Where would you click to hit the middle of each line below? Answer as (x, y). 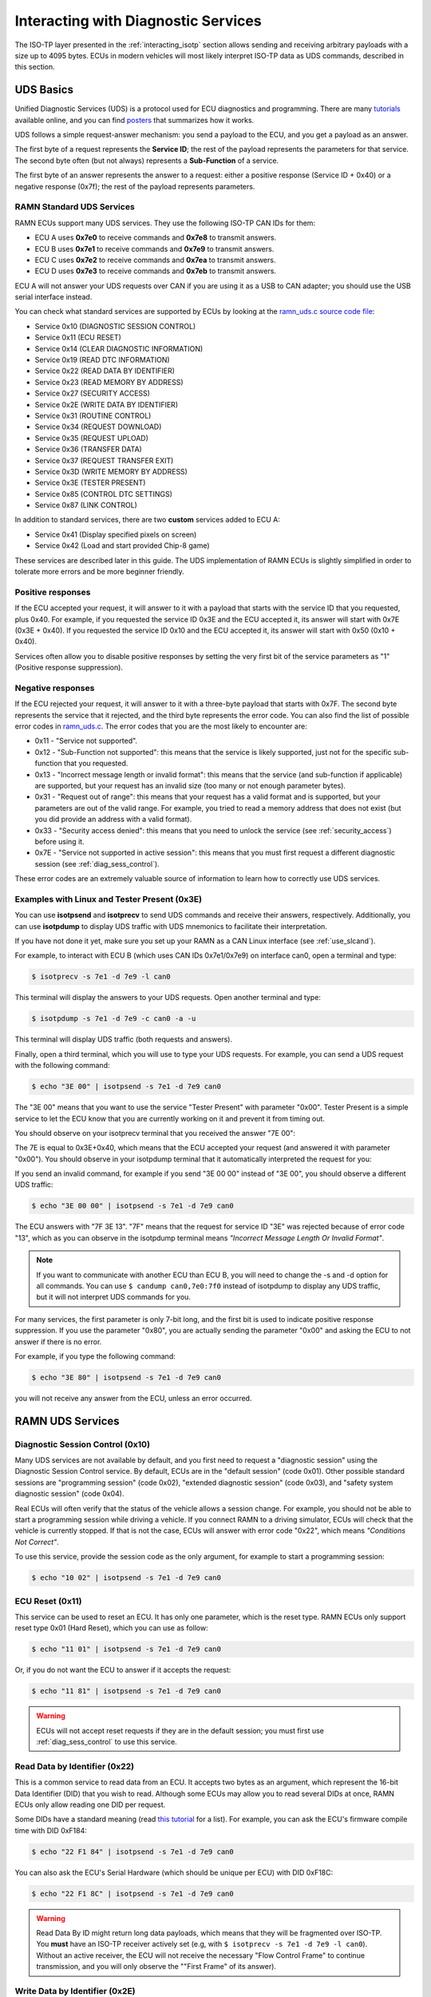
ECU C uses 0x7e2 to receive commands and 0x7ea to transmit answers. (155, 260)
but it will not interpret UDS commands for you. (114, 1297)
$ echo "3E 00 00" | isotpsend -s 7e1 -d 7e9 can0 (133, 1206)
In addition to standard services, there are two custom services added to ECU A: (148, 520)
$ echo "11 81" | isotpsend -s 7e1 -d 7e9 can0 (126, 1691)
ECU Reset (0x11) (48, 1601)
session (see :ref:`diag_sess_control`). (97, 864)
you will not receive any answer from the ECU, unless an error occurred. (133, 1398)
